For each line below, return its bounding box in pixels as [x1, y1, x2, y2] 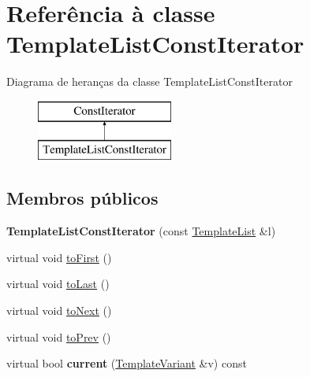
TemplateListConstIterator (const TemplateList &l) [6, 223, 276, 239]
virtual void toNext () [6, 302, 112, 319]
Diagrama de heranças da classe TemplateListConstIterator [6, 73, 293, 90]
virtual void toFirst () [6, 249, 112, 265]
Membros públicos [6, 186, 159, 210]
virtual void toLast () [6, 275, 110, 292]
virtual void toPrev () [6, 328, 111, 345]
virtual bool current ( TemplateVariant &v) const [6, 355, 247, 371]
